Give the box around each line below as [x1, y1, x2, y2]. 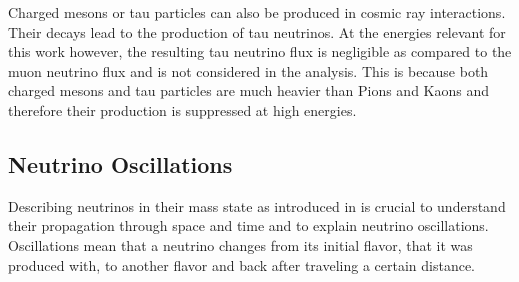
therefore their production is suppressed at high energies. [8, 99, 357, 120]
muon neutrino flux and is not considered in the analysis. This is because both [8, 60, 489, 81]
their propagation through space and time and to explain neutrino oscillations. [8, 215, 489, 236]
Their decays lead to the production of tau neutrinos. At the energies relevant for [8, 21, 506, 42]
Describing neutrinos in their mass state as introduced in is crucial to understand [8, 195, 506, 216]
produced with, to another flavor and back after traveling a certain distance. [8, 254, 476, 275]
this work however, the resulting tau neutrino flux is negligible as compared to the [8, 41, 512, 62]
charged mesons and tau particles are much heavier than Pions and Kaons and [8, 80, 490, 101]
